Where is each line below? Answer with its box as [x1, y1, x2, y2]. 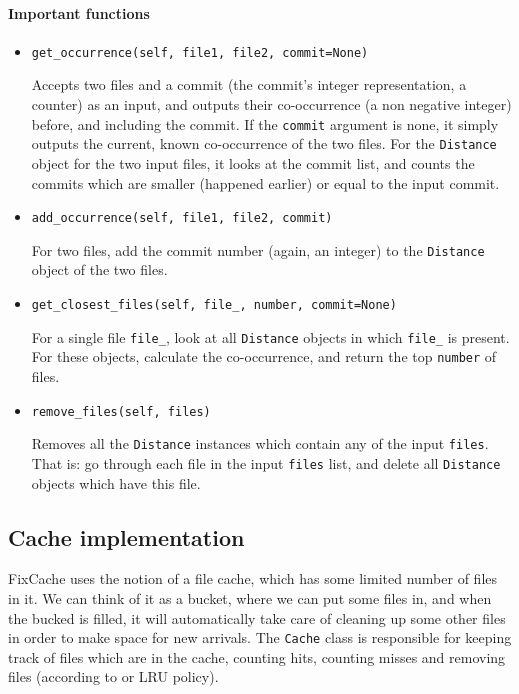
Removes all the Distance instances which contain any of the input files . [31, 433, 489, 454]
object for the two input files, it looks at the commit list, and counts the [31, 152, 475, 173]
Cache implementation [8, 521, 245, 552]
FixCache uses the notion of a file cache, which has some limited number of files [8, 568, 498, 589]
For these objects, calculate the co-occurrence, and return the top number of [31, 346, 497, 367]
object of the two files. [31, 259, 168, 280]
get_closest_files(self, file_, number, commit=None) [31, 298, 397, 313]
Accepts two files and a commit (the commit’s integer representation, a [31, 74, 467, 95]
